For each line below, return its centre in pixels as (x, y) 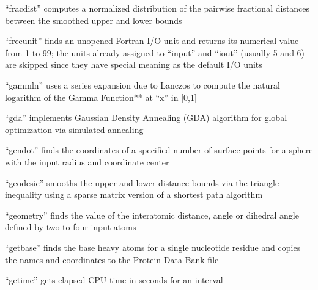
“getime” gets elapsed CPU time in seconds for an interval (114, 280)
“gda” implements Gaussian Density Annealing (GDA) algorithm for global (146, 118)
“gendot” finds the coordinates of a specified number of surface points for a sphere (159, 150)
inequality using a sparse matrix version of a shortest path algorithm (134, 194)
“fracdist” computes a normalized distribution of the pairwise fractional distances (157, 8)
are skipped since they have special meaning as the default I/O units (134, 64)
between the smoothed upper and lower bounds (94, 20)
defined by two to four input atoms (71, 227)
